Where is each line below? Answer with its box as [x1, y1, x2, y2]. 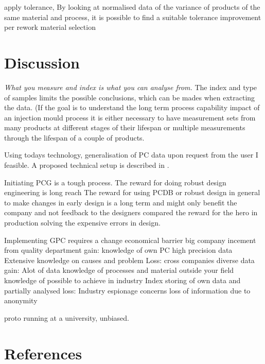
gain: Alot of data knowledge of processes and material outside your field [4, 265, 234, 275]
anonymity [4, 295, 38, 306]
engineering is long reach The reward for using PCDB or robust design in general [4, 187, 260, 198]
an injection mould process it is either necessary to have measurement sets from [4, 112, 256, 123]
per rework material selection [4, 22, 96, 32]
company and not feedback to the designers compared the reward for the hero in [4, 207, 258, 218]
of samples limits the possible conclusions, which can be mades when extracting [4, 92, 255, 102]
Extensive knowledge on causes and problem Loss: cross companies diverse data [4, 254, 255, 265]
